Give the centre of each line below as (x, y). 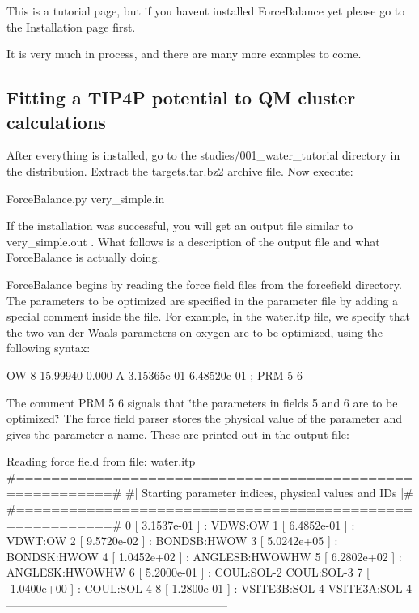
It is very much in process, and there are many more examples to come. (184, 54)
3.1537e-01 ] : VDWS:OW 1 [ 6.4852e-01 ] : (248, 524)
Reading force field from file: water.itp (101, 461)
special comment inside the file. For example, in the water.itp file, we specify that (209, 316)
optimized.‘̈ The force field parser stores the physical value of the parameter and (204, 418)
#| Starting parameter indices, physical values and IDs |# (269, 493)
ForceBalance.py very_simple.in (86, 198)
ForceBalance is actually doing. (84, 257)
